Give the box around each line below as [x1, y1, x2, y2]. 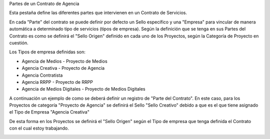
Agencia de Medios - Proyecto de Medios [21, 58, 107, 64]
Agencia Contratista [21, 72, 63, 78]
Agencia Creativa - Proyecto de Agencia [21, 65, 105, 71]
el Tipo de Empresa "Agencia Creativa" [9, 109, 89, 115]
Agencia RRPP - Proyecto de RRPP [21, 79, 93, 85]
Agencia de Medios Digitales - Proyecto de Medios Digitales [21, 86, 145, 92]
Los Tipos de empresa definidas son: [9, 49, 86, 55]
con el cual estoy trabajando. [9, 125, 69, 132]
